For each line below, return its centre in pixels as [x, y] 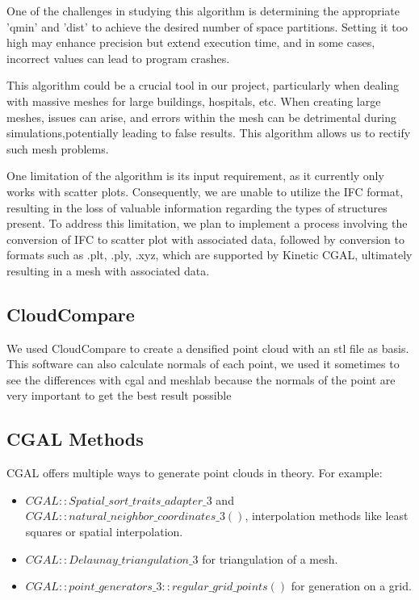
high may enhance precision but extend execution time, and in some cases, [191, 42]
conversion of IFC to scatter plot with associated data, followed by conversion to [205, 239]
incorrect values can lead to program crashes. [118, 58]
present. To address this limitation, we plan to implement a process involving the [207, 223]
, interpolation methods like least [327, 516]
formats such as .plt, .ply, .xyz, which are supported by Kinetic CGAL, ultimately [209, 255]
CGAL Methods [75, 439]
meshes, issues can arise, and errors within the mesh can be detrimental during [202, 117]
